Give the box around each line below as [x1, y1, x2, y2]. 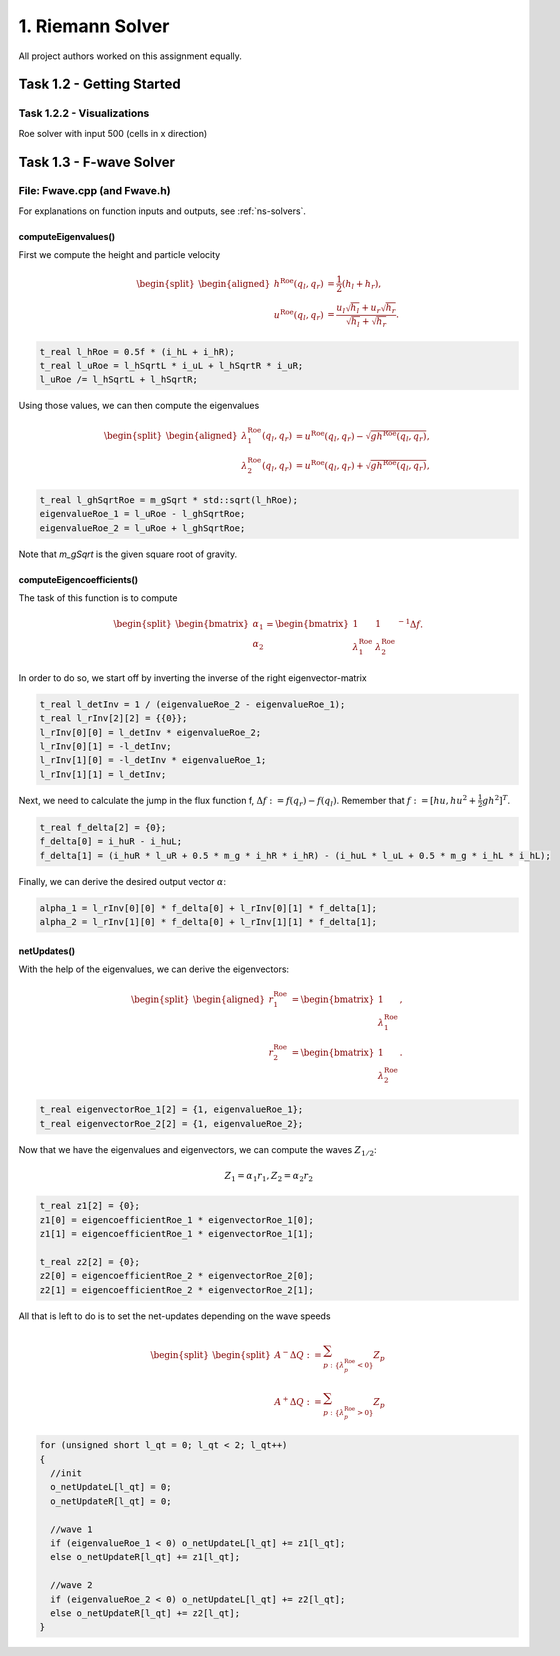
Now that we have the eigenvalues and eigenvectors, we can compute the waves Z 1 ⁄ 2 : [18, 1143, 377, 1158]
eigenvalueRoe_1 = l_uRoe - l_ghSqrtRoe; [39, 508, 246, 520]
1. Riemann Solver [18, 15, 170, 37]
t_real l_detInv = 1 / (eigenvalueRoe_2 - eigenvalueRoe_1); [39, 698, 346, 710]
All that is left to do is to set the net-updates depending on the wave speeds [18, 1310, 331, 1322]
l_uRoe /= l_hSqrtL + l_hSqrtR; [39, 374, 199, 385]
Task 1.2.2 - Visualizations [18, 106, 150, 120]
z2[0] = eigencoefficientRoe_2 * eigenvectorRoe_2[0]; [39, 1270, 314, 1282]
